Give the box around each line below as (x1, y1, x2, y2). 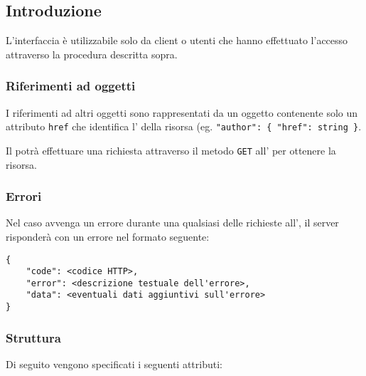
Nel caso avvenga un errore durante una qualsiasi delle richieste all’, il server (6, 215, 339, 230)
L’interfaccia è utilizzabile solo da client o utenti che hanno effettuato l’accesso (6, 33, 348, 48)
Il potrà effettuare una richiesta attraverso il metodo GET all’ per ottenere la (6, 142, 336, 157)
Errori (6, 187, 42, 205)
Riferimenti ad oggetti (6, 77, 136, 95)
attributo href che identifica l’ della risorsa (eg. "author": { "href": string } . (6, 119, 362, 134)
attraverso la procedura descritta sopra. (6, 46, 178, 61)
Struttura (6, 328, 61, 346)
